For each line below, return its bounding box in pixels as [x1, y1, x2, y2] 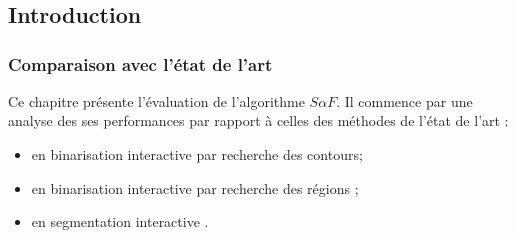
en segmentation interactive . [31, 211, 209, 232]
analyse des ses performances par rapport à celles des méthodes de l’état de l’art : [8, 110, 509, 131]
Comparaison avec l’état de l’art [8, 51, 273, 76]
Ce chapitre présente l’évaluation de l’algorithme [8, 90, 305, 111]
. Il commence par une [336, 90, 473, 111]
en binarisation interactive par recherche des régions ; [31, 177, 359, 198]
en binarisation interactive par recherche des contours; [31, 143, 363, 164]
